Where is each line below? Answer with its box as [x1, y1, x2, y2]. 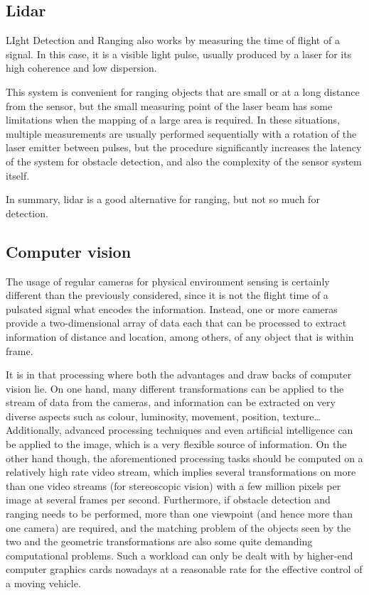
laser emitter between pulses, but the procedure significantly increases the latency [6, 140, 362, 155]
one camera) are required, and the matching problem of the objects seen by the [6, 520, 351, 535]
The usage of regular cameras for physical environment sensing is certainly [6, 273, 330, 288]
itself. [6, 168, 30, 182]
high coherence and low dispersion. [6, 60, 157, 75]
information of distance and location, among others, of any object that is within [6, 329, 354, 344]
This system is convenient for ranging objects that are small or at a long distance [6, 84, 360, 99]
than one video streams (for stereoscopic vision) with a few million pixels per [6, 478, 341, 493]
